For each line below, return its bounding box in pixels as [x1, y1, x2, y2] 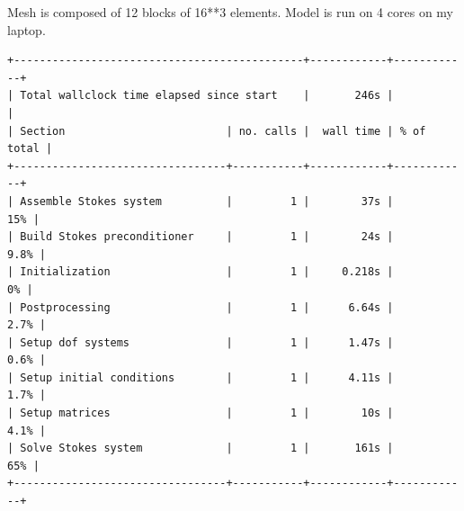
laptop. [7, 20, 46, 39]
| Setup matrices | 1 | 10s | [7, 407, 394, 420]
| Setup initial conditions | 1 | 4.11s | [7, 371, 394, 384]
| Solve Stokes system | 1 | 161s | [7, 442, 394, 455]
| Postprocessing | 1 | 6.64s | [7, 300, 394, 314]
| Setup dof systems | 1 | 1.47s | [7, 336, 394, 349]
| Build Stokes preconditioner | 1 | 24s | [7, 230, 394, 244]
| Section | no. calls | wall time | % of [7, 124, 426, 138]
